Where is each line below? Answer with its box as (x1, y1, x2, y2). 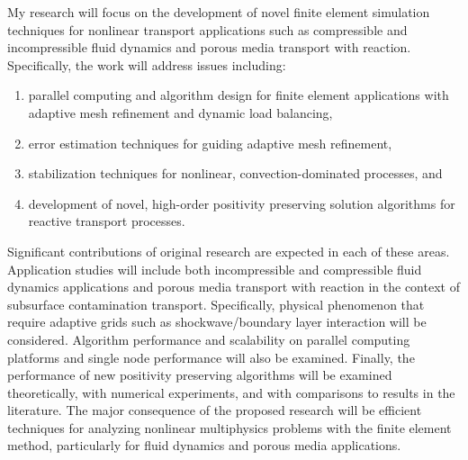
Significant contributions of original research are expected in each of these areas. (7, 241, 450, 260)
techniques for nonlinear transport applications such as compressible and (7, 20, 408, 39)
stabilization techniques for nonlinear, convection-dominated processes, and (28, 164, 443, 183)
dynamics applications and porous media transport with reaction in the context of (7, 277, 460, 296)
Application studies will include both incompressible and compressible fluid (7, 259, 422, 278)
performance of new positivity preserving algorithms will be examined (7, 365, 392, 384)
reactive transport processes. (28, 212, 185, 230)
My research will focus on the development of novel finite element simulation (7, 3, 430, 21)
